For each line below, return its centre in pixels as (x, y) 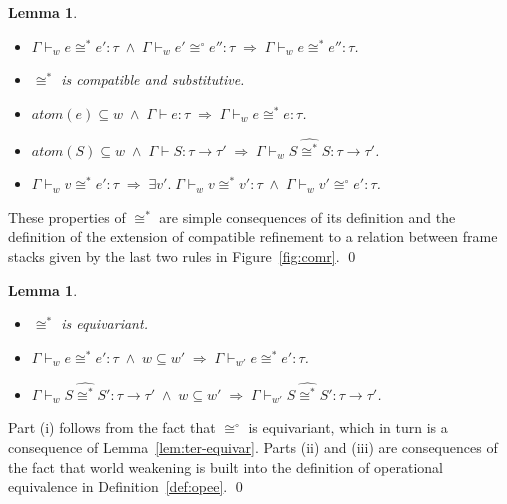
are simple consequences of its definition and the (307, 216)
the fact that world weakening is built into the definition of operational (225, 466)
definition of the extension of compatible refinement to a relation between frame (253, 236)
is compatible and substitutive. (153, 79)
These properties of (67, 216)
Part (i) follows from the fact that (112, 427)
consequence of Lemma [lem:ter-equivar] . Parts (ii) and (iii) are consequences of (253, 446)
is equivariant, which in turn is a (348, 427)
